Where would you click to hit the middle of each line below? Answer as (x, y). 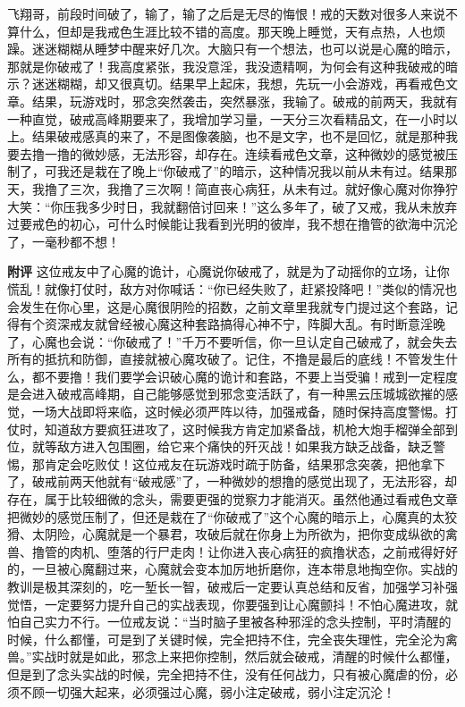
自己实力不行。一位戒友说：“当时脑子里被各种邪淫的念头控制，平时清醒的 (235, 622)
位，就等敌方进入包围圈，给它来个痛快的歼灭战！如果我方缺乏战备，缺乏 (220, 446)
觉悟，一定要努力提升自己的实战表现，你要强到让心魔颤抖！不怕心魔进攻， (226, 604)
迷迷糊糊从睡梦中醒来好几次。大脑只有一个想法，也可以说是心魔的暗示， (245, 49)
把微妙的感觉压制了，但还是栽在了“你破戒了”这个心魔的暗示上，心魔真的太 (226, 516)
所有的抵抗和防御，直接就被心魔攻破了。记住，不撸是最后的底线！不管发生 (226, 359)
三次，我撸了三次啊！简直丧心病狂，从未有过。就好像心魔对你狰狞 (263, 188)
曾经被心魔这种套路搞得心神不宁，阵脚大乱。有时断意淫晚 (276, 324)
